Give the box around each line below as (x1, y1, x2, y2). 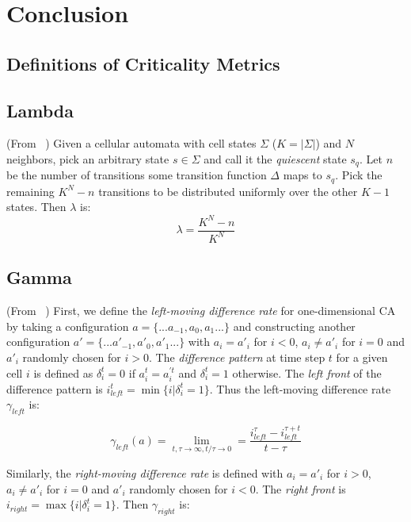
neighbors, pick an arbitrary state (6, 150, 169, 167)
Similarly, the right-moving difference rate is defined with (6, 464, 284, 481)
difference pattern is (6, 380, 103, 397)
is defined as (33, 364, 93, 381)
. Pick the (335, 167, 382, 183)
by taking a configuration (6, 317, 129, 334)
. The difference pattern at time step (148, 348, 325, 365)
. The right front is (255, 480, 346, 497)
